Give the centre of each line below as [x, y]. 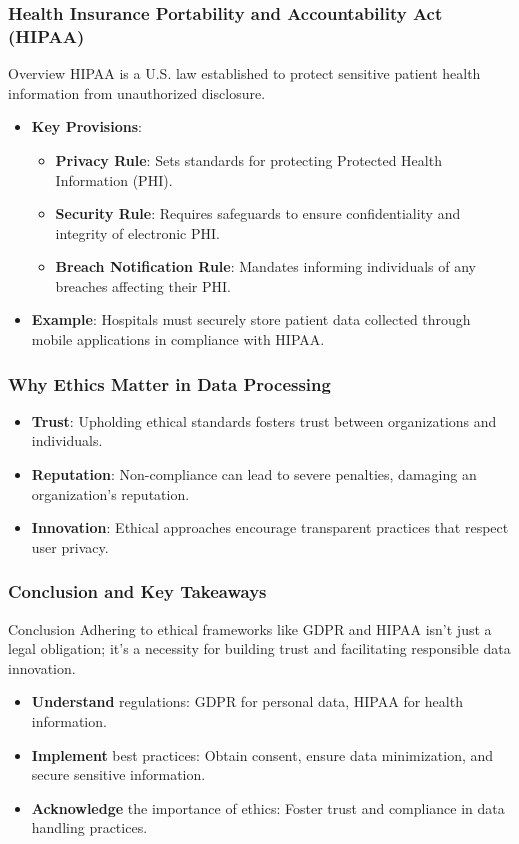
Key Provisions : [86, 126]
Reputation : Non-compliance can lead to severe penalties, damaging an [254, 474]
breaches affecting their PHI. [143, 285]
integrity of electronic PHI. [137, 232]
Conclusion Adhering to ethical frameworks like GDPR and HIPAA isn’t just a [250, 628]
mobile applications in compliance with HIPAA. [178, 339]
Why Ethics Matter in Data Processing [169, 383]
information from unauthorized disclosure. [137, 92]
